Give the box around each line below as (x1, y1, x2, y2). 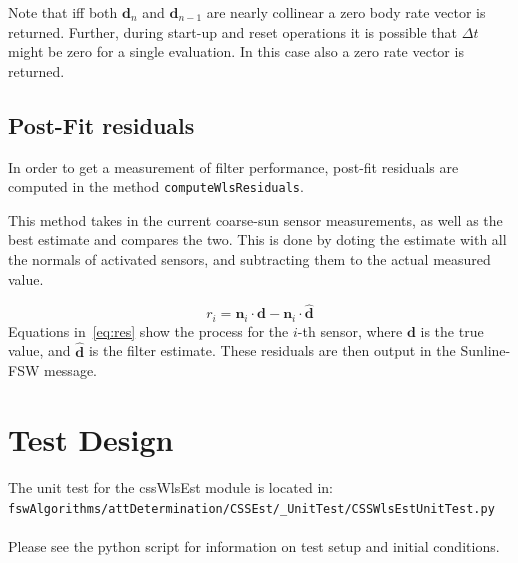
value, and (8, 340, 71, 361)
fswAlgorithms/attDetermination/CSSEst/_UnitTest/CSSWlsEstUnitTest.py (8, 501, 495, 516)
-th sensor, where (297, 320, 403, 341)
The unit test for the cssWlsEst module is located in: (8, 477, 334, 497)
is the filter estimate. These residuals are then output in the (88, 340, 456, 361)
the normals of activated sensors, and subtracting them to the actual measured (8, 249, 491, 270)
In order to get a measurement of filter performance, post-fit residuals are (8, 156, 459, 177)
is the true (420, 320, 484, 341)
